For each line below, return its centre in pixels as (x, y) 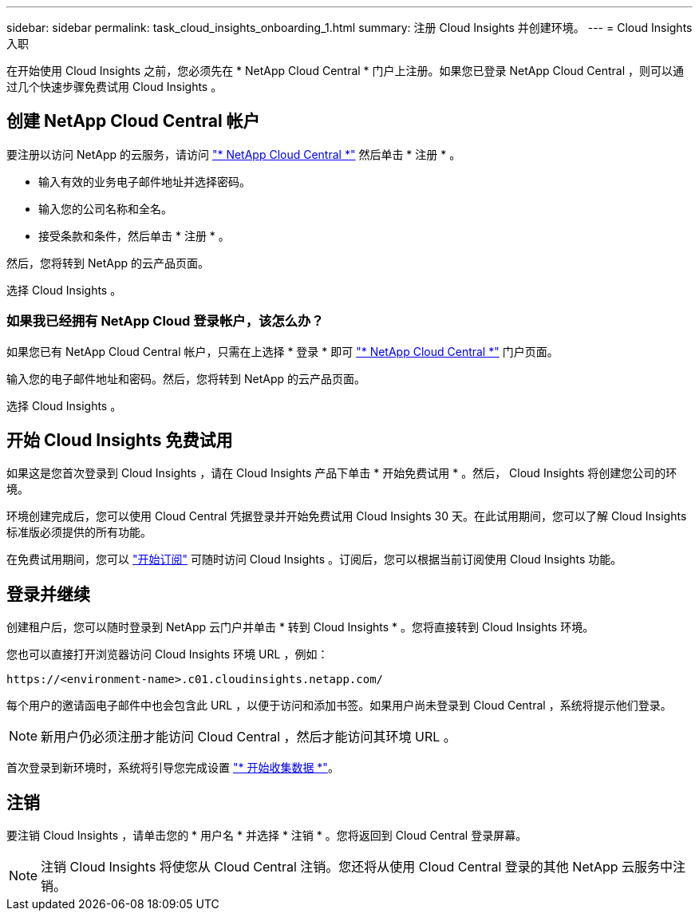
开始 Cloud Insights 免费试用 (120, 441)
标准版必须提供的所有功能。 (79, 532)
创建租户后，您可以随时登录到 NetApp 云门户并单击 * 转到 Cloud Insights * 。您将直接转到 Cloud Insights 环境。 (300, 627)
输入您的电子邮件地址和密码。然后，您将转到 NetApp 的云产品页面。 (186, 378)
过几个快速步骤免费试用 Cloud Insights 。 (115, 87)
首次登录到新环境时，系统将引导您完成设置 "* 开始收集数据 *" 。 (173, 768)
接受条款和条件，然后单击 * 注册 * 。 (134, 235)
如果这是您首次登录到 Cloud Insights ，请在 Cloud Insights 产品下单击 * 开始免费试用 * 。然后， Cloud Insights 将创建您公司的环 (342, 473)
